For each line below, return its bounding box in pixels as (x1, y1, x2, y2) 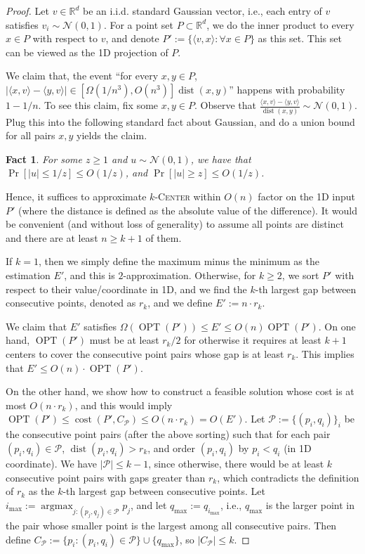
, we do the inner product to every (206, 17, 354, 32)
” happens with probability (229, 82, 345, 96)
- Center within (154, 189, 221, 204)
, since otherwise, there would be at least (148, 456, 324, 470)
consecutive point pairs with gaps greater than (6, 470, 206, 484)
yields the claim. (77, 128, 147, 143)
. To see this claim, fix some (38, 98, 159, 112)
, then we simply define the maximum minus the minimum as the (38, 254, 319, 269)
